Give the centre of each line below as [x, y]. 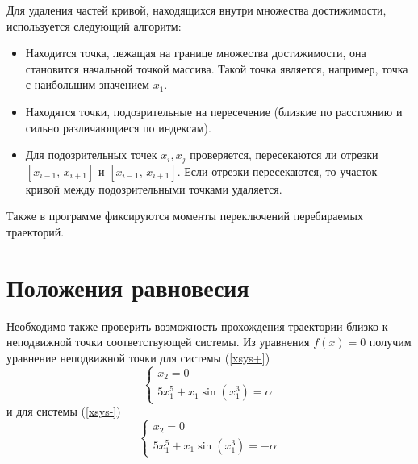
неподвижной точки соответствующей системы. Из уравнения [158, 342]
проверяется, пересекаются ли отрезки [284, 155]
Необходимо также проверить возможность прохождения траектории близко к [197, 326]
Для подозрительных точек [91, 155]
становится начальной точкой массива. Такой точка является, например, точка [217, 68]
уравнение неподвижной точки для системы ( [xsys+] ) [138, 357]
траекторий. [36, 231]
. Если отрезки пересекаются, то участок [277, 171]
